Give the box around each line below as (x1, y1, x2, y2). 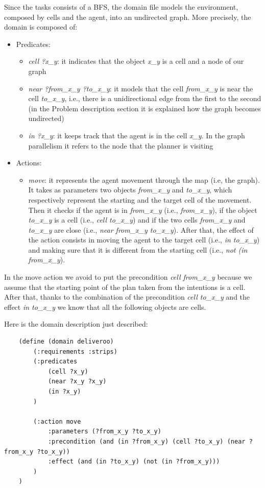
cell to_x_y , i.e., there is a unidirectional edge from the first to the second (28, 93, 261, 104)
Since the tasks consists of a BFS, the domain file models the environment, (4, 2, 238, 12)
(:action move (33, 418, 81, 425)
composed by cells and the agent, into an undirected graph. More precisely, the (4, 11, 251, 22)
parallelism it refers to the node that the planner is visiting (28, 140, 213, 151)
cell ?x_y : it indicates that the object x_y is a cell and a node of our (28, 56, 244, 66)
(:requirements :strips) (33, 348, 117, 355)
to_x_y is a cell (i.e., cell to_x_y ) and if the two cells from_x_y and (28, 214, 246, 225)
